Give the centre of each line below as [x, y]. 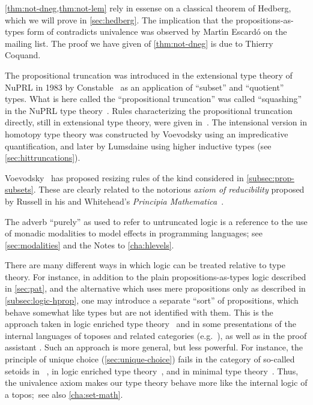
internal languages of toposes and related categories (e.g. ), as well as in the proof [156, 335]
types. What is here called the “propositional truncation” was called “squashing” [153, 99]
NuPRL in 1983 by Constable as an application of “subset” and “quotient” [144, 87]
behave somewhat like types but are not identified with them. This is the [139, 312]
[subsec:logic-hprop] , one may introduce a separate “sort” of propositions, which [152, 300]
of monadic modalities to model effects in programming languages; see [134, 233]
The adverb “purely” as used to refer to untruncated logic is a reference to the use [156, 221]
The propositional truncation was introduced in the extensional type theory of [149, 75]
